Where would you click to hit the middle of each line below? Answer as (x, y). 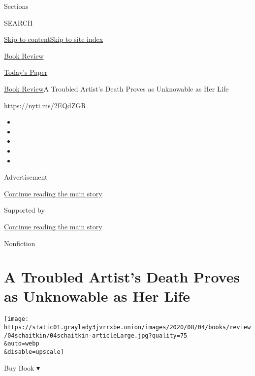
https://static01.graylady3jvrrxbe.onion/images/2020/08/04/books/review (127, 328)
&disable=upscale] (34, 352)
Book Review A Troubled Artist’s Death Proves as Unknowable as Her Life (116, 88)
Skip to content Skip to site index (54, 39)
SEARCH (18, 22)
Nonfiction (20, 243)
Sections (16, 6)
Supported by (24, 210)
